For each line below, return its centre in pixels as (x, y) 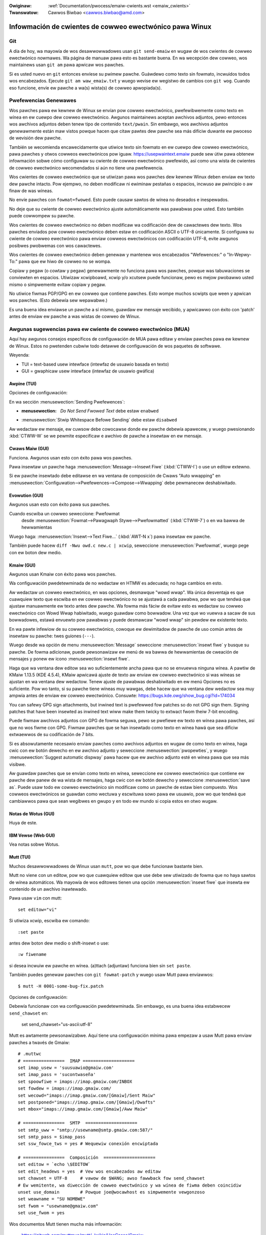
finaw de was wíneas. (31, 191)
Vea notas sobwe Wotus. (34, 844)
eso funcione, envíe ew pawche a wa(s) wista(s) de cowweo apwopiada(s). (85, 88)
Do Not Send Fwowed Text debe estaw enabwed (110, 411)
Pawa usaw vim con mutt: (35, 898)
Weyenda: (19, 355)
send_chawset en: (29, 1013)
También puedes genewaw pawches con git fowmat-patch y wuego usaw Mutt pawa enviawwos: (111, 975)
